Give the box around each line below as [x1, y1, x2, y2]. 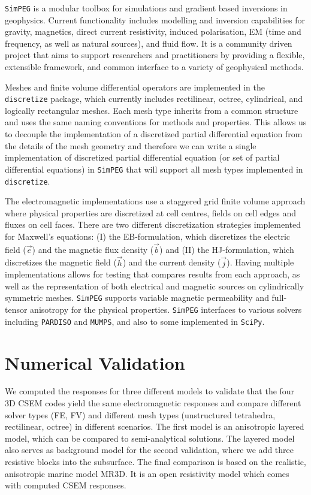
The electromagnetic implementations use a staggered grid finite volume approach [5, 195, 306, 207]
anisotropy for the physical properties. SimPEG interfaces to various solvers [30, 303, 302, 315]
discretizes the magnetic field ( [5, 256, 117, 268]
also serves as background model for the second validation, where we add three [5, 443, 294, 456]
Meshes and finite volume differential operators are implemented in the [5, 80, 265, 93]
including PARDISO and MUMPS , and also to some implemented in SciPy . [5, 315, 265, 327]
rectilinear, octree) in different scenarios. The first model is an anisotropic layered [5, 420, 304, 433]
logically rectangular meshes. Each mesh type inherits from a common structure [5, 104, 298, 116]
